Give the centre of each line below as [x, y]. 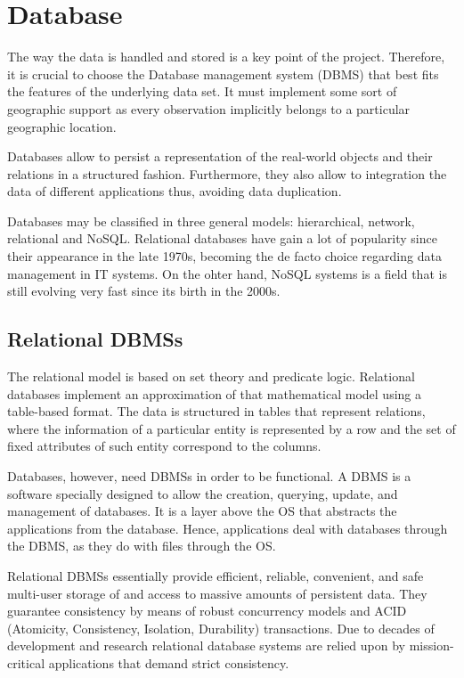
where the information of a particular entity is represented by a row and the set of [232, 428]
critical [26, 662]
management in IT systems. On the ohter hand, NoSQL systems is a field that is [227, 273]
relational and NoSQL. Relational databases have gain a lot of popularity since [222, 238]
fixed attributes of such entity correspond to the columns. [164, 446]
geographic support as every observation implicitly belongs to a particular [209, 108]
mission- [431, 645]
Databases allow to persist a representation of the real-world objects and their [220, 156]
